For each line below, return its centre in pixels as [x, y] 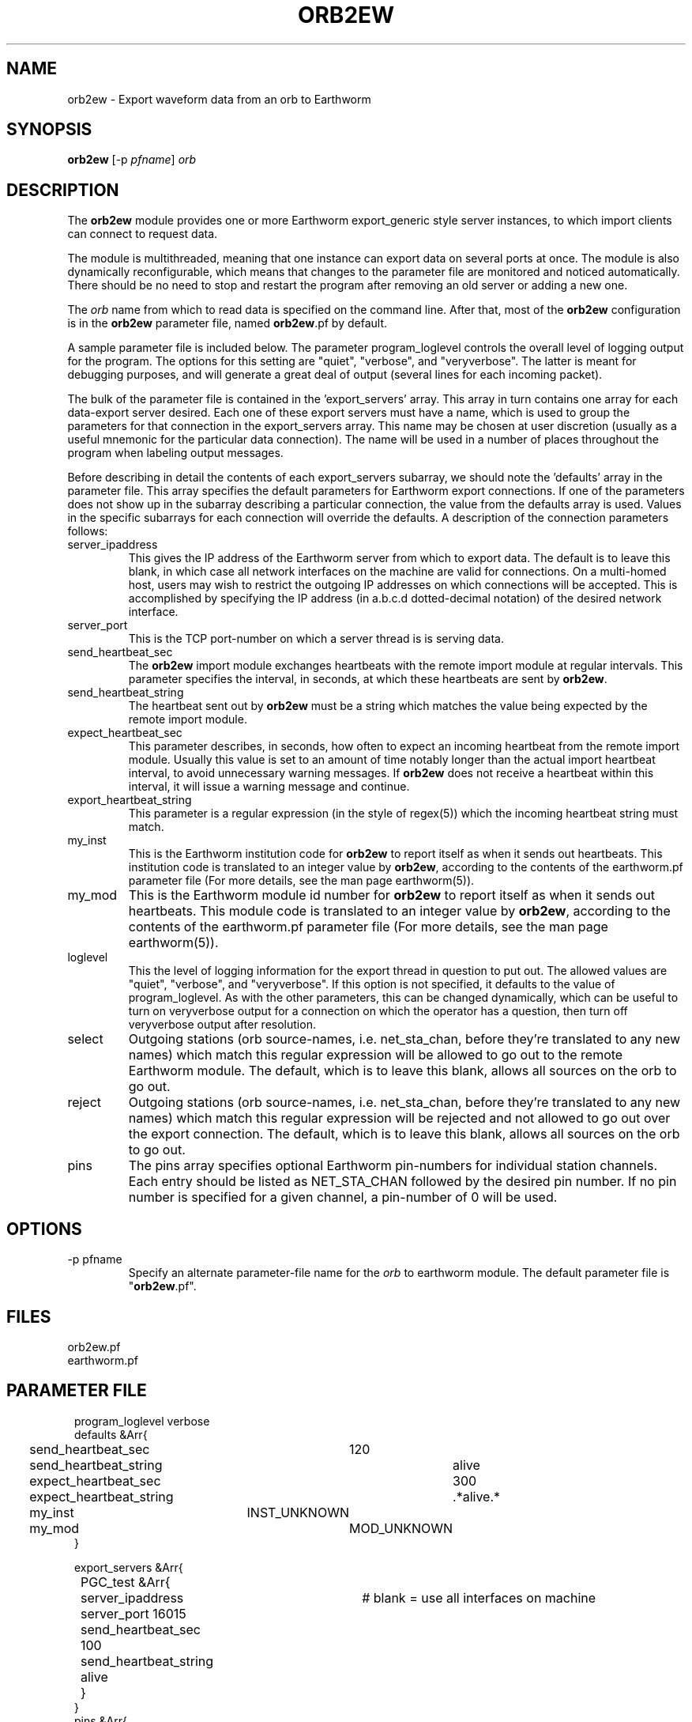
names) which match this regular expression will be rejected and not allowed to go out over [399, 1118]
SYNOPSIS [49, 130]
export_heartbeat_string [130, 800]
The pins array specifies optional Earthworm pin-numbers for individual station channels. [393, 1166]
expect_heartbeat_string [102, 1496]
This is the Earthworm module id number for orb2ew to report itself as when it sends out [391, 895]
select [85, 1039]
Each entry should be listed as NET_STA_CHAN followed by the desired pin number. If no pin [402, 1182]
